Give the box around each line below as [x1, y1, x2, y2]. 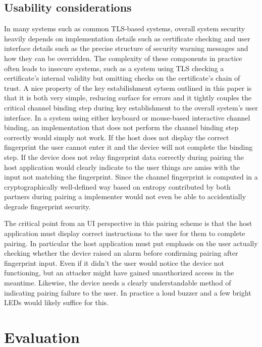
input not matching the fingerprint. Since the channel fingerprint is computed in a [4, 171, 258, 182]
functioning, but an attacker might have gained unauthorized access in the [4, 267, 234, 278]
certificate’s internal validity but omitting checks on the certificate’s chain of [4, 73, 240, 83]
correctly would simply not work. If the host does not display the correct [4, 132, 229, 142]
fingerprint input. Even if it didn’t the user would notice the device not [4, 257, 225, 268]
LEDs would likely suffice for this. [4, 297, 109, 308]
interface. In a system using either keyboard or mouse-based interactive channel [4, 112, 250, 123]
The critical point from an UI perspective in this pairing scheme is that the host [4, 218, 252, 228]
